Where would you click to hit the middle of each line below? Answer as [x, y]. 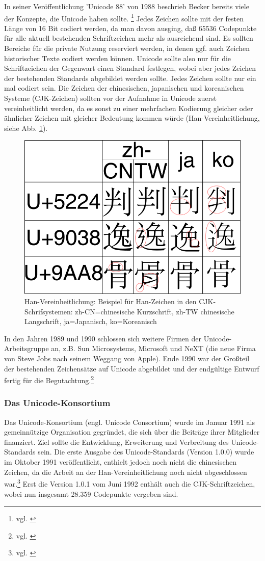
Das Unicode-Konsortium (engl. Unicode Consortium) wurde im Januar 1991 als [130, 422]
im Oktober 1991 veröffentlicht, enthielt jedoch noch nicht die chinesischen [120, 462]
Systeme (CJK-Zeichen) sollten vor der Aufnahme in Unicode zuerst [111, 98]
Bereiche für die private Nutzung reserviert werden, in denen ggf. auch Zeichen [127, 48]
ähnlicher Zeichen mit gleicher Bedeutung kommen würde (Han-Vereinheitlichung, [132, 118]
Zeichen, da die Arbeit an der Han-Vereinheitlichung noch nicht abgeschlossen [126, 472]
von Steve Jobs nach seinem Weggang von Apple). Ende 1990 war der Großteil [127, 358]
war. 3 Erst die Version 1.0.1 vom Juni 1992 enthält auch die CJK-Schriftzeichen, [130, 483]
